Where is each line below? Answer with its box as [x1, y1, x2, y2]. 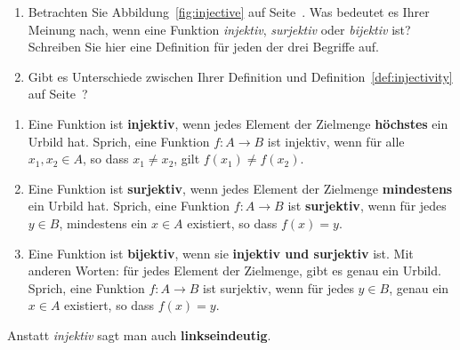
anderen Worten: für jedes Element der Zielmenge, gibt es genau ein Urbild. [28, 261, 441, 280]
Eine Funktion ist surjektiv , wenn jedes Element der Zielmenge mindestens [28, 179, 453, 197]
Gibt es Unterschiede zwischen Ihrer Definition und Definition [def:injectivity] [28, 67, 453, 85]
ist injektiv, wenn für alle [267, 131, 405, 150]
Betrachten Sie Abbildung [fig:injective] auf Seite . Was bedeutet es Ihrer [28, 3, 430, 20]
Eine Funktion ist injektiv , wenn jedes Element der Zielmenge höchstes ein [28, 114, 448, 132]
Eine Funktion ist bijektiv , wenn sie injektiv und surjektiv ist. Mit [28, 243, 414, 262]
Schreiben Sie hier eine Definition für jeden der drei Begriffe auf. [28, 37, 380, 56]
